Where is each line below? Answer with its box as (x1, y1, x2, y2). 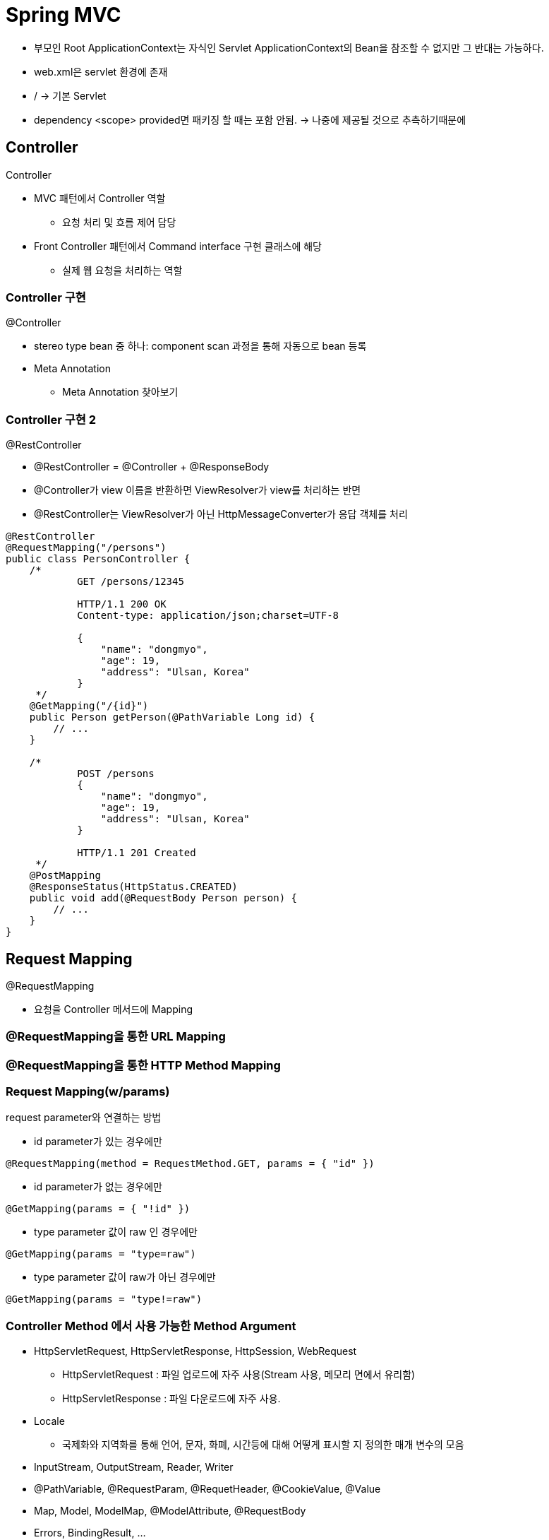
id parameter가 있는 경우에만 (34, 1135, 162, 1148)
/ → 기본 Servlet (34, 89, 107, 102)
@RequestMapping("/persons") (6, 542, 167, 554)
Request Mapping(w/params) (6, 1084, 170, 1099)
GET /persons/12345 (77, 576, 184, 588)
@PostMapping (29, 870, 101, 882)
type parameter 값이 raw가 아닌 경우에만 (34, 1271, 216, 1284)
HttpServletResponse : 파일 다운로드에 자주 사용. (62, 1392, 281, 1405)
